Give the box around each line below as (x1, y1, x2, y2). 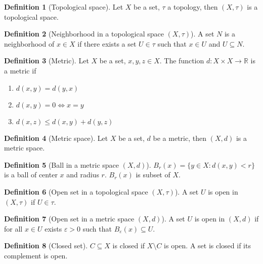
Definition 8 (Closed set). (4, 240, 88, 251)
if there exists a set (77, 38, 137, 49)
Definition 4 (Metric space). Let (4, 132, 108, 143)
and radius (66, 169, 99, 180)
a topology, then (167, 2, 218, 12)
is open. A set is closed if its (164, 240, 251, 251)
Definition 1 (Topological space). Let (4, 2, 123, 12)
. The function (159, 55, 204, 66)
